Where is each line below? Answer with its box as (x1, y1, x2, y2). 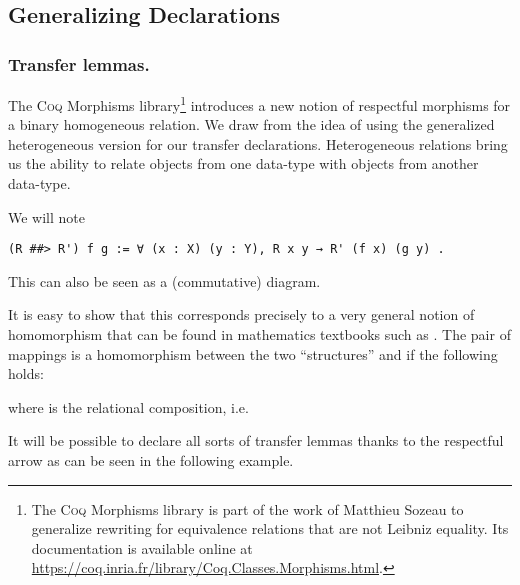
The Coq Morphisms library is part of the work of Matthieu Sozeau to (31, 498, 464, 519)
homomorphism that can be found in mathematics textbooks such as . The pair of (8, 324, 511, 345)
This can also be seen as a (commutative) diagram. (8, 270, 321, 291)
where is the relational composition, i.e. (8, 396, 249, 417)
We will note (8, 206, 85, 227)
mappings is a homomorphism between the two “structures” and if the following (8, 343, 498, 364)
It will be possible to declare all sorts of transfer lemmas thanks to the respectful (8, 430, 504, 451)
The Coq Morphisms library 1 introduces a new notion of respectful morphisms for (8, 92, 511, 115)
